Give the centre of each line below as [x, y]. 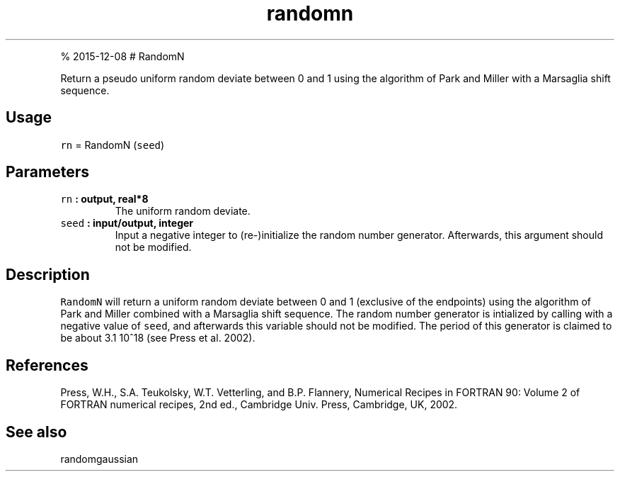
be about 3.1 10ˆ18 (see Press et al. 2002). [158, 338]
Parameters [47, 172]
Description [48, 274]
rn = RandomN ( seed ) [113, 145]
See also [36, 432]
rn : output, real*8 [104, 199]
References [47, 365]
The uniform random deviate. [183, 211]
